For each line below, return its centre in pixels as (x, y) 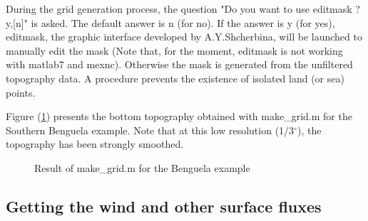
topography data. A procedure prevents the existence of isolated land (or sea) (175, 78)
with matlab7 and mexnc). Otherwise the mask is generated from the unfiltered (179, 64)
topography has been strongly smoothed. (95, 144)
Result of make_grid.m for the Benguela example (142, 167)
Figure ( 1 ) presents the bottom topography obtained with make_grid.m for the (179, 116)
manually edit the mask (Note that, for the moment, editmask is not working (174, 50)
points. (21, 92)
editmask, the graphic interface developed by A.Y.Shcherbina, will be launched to (184, 37)
